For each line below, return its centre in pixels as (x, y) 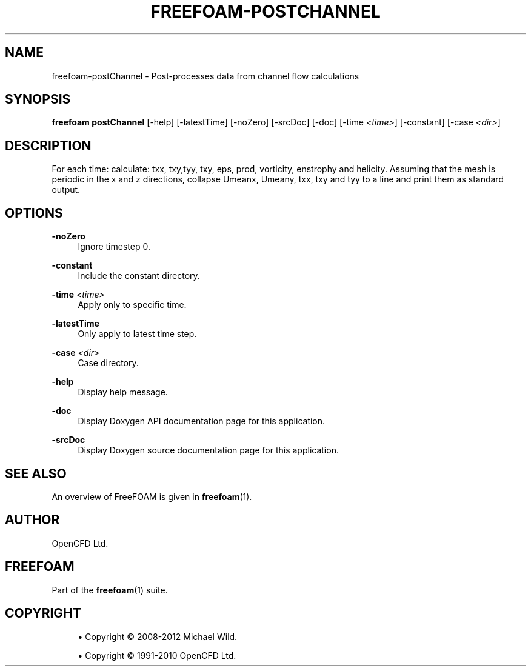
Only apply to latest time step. (137, 334)
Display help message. (123, 392)
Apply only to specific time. (132, 305)
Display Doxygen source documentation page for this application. (208, 450)
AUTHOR (32, 520)
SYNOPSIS (38, 99)
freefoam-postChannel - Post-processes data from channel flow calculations (205, 76)
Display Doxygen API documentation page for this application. (202, 421)
